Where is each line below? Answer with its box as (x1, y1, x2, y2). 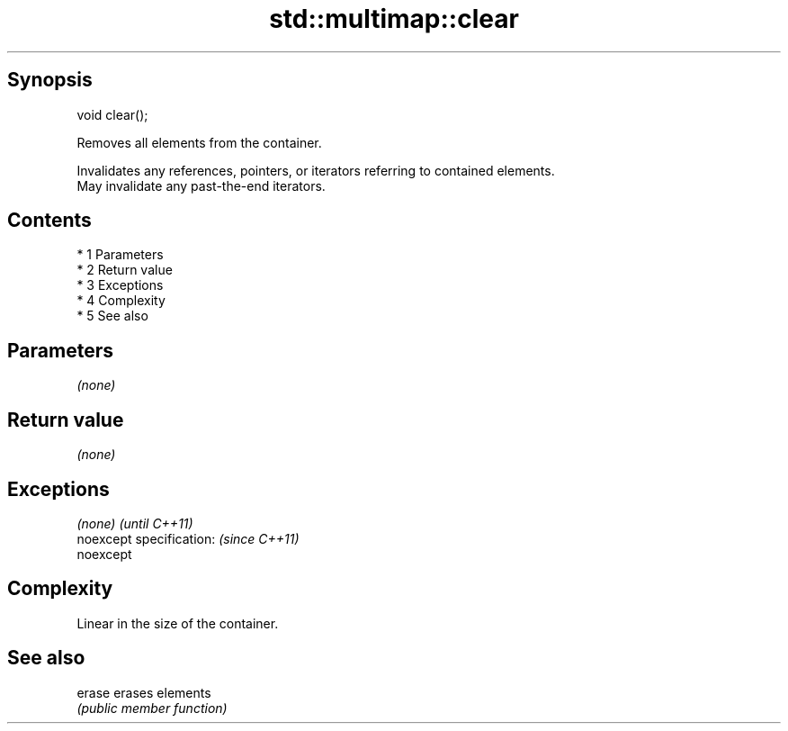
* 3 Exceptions (76, 277, 164, 293)
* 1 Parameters (76, 247, 164, 263)
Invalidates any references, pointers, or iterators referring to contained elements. (76, 162, 555, 178)
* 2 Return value (76, 262, 173, 278)
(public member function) (76, 699, 228, 716)
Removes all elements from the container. (76, 134, 322, 150)
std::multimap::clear (269, 4, 519, 34)
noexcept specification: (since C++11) (76, 530, 300, 546)
